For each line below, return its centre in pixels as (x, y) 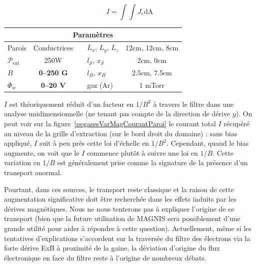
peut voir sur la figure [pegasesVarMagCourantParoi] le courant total (110, 124)
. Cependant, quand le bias (208, 143)
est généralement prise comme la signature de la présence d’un (152, 162)
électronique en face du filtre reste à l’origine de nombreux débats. (105, 257)
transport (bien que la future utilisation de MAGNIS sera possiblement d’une (122, 218)
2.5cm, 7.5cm (152, 72)
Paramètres (93, 34)
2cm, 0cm (152, 60)
